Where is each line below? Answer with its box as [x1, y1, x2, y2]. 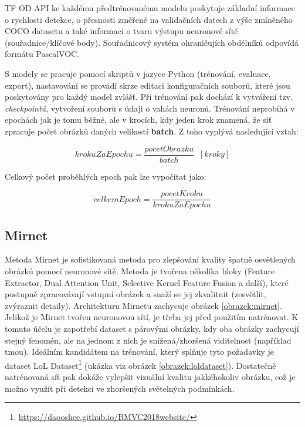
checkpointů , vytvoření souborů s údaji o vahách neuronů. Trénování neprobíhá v [5, 102, 295, 114]
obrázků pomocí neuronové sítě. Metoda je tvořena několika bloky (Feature [5, 265, 275, 277]
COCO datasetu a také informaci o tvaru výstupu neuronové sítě [5, 25, 238, 37]
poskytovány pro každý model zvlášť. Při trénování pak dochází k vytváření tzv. [5, 90, 293, 103]
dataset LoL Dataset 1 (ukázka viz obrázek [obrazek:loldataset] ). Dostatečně [5, 357, 276, 371]
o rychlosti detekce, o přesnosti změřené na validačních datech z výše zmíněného [5, 13, 293, 25]
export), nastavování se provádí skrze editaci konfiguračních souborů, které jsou [5, 79, 290, 91]
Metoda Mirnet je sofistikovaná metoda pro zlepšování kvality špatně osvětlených [5, 253, 296, 265]
